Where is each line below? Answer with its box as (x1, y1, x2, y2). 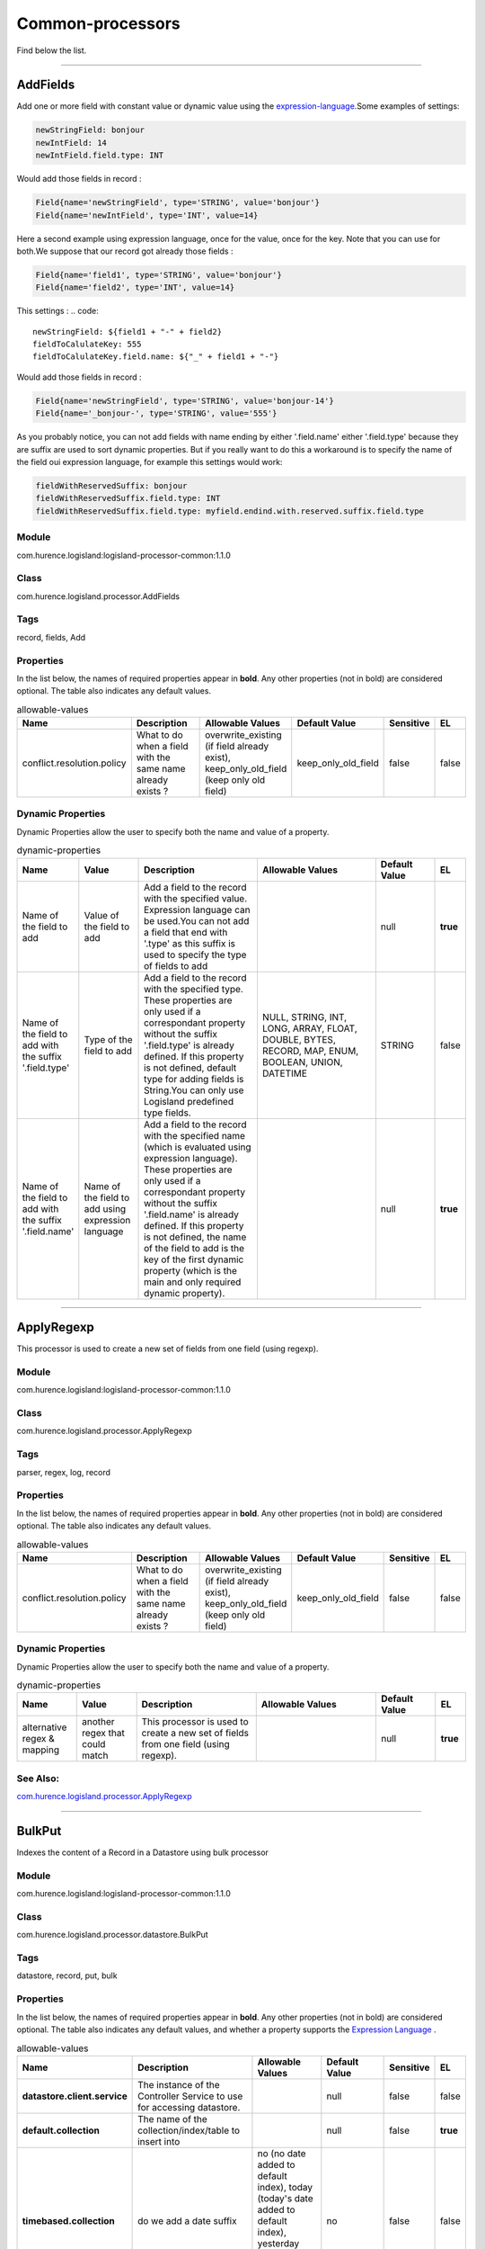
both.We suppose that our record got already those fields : (16, 246, 234, 256)
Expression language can (144, 903, 251, 916)
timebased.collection (22, 2214, 116, 2227)
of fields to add (144, 959, 208, 972)
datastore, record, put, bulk (16, 1970, 118, 1981)
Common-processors (16, 13, 181, 33)
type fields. (144, 1107, 192, 1119)
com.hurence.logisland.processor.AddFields (16, 590, 180, 602)
